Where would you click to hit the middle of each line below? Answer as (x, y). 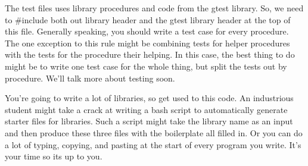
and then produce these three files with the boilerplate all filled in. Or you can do (154, 132)
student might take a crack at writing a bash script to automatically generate (146, 109)
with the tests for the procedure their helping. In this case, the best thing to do (150, 54)
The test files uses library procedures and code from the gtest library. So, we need (154, 8)
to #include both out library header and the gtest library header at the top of (148, 19)
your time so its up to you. (54, 156)
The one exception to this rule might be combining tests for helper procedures (147, 43)
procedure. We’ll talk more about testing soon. (90, 78)
